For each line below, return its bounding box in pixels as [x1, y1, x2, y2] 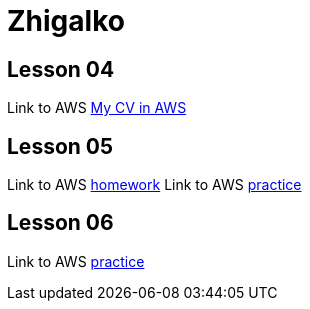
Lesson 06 [7, 210, 114, 236]
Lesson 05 [7, 133, 114, 159]
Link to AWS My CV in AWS [7, 99, 187, 117]
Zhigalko [7, 4, 125, 38]
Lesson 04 [7, 56, 115, 82]
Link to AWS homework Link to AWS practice [7, 176, 302, 194]
